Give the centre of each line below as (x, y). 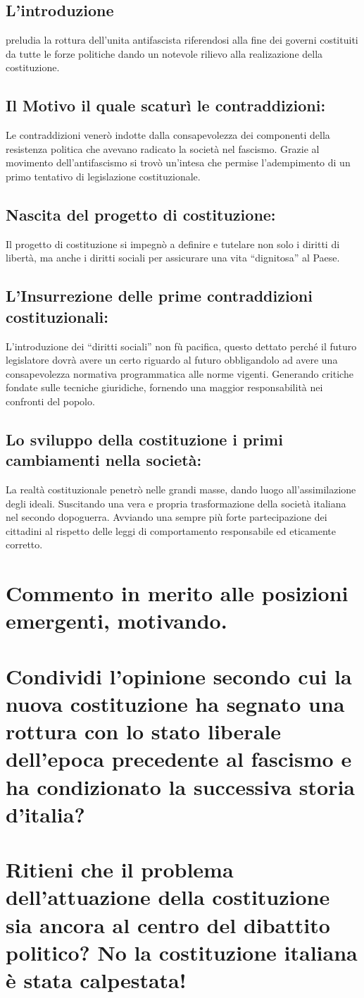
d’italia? (45, 814)
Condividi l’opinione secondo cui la (179, 676)
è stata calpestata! (96, 979)
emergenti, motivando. (117, 621)
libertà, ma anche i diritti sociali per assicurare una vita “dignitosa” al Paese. (173, 258)
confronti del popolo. (50, 401)
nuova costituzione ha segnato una (175, 704)
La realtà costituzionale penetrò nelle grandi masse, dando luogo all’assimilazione (181, 489)
